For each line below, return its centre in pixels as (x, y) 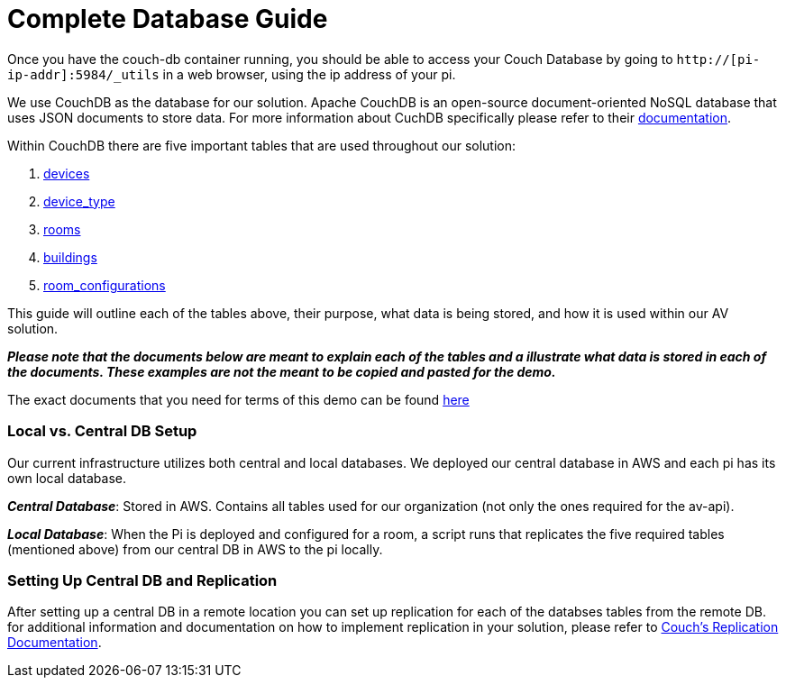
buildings (70, 257)
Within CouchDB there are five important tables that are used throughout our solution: (262, 145)
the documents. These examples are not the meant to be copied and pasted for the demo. (282, 371)
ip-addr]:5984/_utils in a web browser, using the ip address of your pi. (232, 74)
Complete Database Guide (168, 19)
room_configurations (105, 285)
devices (67, 173)
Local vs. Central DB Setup (102, 431)
